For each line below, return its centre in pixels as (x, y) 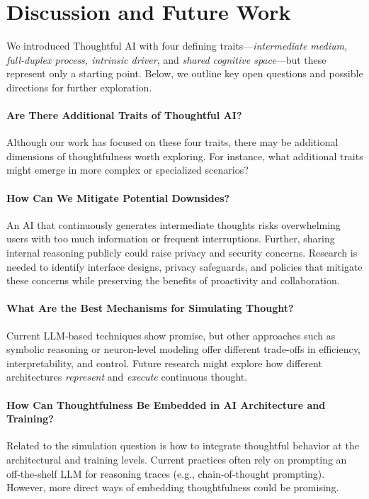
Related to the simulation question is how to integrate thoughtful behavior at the (183, 445)
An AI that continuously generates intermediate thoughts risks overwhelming (174, 224)
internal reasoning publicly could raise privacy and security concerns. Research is (182, 253)
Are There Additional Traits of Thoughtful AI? (124, 115)
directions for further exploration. (79, 87)
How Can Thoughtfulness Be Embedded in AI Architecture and (166, 404)
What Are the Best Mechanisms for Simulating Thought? (150, 308)
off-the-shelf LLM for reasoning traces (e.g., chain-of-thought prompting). (166, 473)
